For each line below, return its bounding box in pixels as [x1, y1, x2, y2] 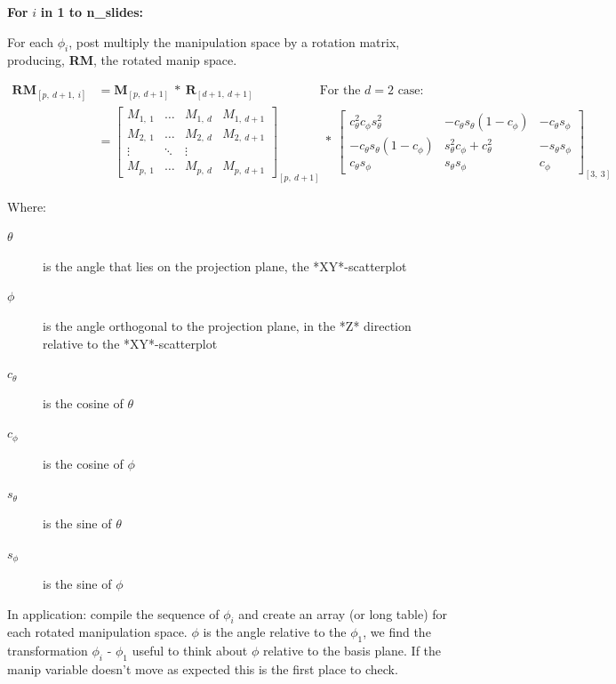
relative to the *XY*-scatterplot [43, 334, 218, 352]
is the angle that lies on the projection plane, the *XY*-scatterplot [43, 256, 407, 275]
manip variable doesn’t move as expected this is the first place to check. [7, 660, 398, 679]
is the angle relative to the [203, 623, 347, 641]
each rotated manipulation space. [7, 623, 188, 641]
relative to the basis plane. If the [262, 641, 442, 660]
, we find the [363, 623, 431, 641]
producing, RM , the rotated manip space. [7, 51, 237, 69]
